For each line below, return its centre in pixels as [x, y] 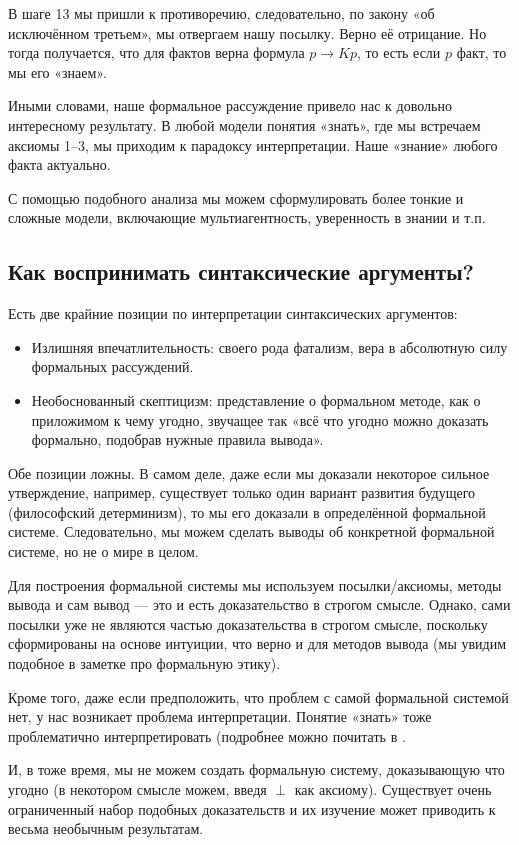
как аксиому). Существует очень [393, 789]
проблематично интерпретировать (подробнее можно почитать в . [207, 735]
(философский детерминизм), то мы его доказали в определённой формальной [247, 511]
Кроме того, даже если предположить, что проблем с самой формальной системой [258, 696]
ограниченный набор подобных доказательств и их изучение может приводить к [252, 808]
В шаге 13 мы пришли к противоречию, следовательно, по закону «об [221, 13]
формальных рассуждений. [112, 366]
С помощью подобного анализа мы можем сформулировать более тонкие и [236, 197]
